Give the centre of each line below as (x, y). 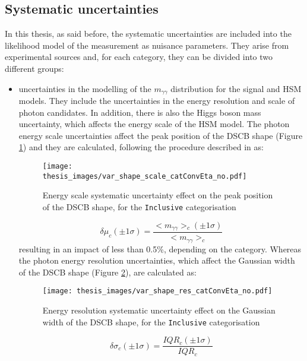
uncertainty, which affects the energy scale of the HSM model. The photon (154, 124)
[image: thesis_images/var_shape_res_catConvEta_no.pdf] (157, 291)
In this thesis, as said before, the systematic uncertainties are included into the (148, 34)
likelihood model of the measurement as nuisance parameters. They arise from (147, 45)
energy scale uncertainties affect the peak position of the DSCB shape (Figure (161, 135)
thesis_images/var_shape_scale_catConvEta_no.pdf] (145, 176)
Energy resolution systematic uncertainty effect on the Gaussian (159, 310)
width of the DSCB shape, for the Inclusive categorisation (151, 322)
